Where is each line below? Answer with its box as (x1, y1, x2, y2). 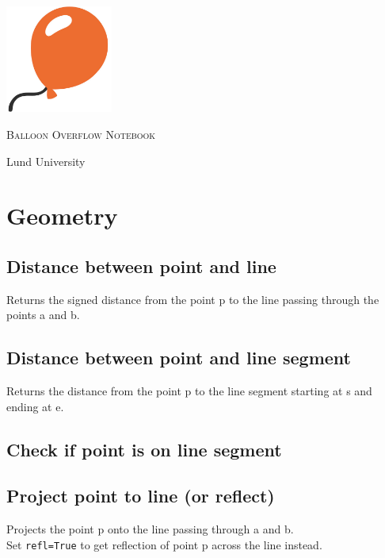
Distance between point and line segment (6, 345, 351, 370)
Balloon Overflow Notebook (6, 125, 156, 142)
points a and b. (6, 306, 80, 323)
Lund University (6, 152, 86, 169)
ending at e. (6, 398, 64, 414)
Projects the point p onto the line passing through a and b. (6, 521, 294, 537)
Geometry (6, 199, 118, 232)
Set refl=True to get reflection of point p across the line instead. (6, 536, 322, 552)
